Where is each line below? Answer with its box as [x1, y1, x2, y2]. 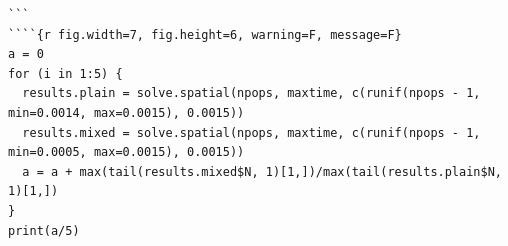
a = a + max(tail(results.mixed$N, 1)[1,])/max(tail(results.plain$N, [22, 164, 502, 179]
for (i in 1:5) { [8, 66, 123, 81]
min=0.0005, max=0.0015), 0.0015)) [8, 145, 245, 160]
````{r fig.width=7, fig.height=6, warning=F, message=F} [8, 27, 402, 42]
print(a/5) [8, 223, 80, 238]
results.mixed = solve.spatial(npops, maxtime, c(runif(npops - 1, [22, 125, 481, 140]
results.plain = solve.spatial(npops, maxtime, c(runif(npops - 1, [22, 86, 481, 101]
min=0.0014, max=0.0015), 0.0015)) [8, 105, 245, 120]
